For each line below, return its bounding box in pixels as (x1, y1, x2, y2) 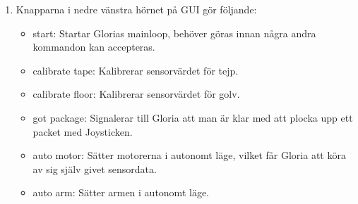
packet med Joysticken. (32, 124, 133, 139)
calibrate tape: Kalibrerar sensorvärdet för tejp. (32, 63, 239, 77)
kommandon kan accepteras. (32, 39, 155, 54)
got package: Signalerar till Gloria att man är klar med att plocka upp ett (32, 110, 353, 125)
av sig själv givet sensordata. (32, 161, 157, 176)
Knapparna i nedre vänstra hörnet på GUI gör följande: (16, 2, 257, 16)
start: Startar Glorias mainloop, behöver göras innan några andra (32, 25, 316, 40)
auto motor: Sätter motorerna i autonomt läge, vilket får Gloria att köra (32, 148, 346, 162)
